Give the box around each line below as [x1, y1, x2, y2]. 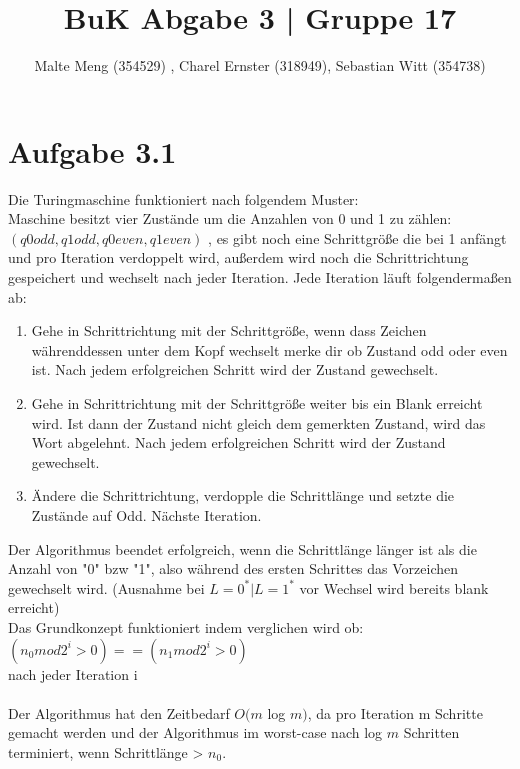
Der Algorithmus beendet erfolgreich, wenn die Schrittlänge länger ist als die [8, 538, 477, 559]
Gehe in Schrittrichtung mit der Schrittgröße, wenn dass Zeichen [31, 320, 427, 341]
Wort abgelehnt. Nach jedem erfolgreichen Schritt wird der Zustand [31, 432, 446, 453]
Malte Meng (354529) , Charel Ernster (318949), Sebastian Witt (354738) [34, 55, 486, 76]
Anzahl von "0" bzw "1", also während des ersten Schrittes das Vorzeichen [8, 558, 459, 579]
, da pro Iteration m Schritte [307, 702, 483, 723]
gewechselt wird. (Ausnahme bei [8, 577, 205, 598]
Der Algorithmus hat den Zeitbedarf [8, 702, 230, 723]
